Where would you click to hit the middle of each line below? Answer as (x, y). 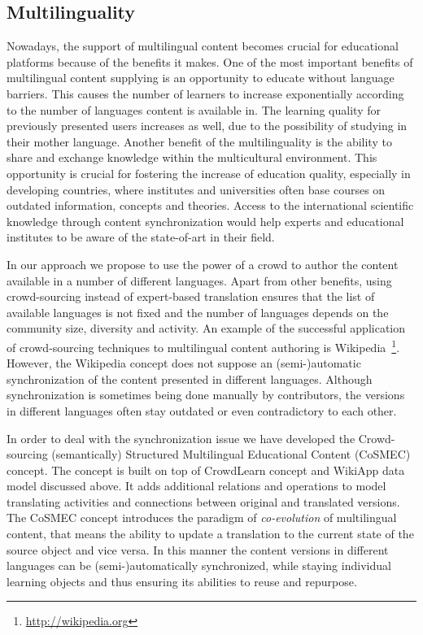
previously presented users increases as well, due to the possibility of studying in (207, 126)
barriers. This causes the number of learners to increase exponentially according (205, 93)
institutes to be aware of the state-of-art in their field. (141, 237)
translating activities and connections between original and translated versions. (203, 501)
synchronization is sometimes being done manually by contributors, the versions (206, 395)
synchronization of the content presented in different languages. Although (190, 378)
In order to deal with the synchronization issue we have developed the (181, 438)
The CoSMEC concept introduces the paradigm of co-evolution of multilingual (202, 518)
